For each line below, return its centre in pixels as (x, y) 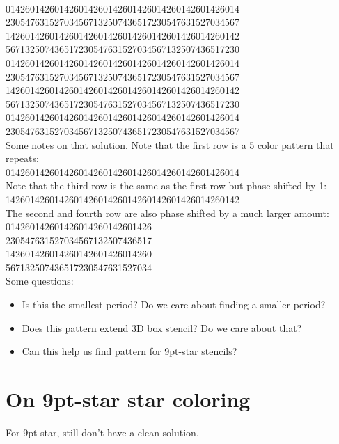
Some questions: (40, 281)
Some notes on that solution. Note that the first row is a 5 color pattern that (170, 144)
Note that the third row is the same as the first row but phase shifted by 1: (166, 185)
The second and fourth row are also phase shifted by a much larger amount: (167, 213)
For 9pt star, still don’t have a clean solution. (102, 432)
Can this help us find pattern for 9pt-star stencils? (129, 351)
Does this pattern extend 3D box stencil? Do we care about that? (162, 327)
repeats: (22, 158)
